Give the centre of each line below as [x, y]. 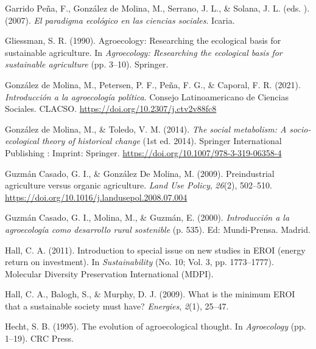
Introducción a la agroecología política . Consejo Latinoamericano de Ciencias [147, 96]
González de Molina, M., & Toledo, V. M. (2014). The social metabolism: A [146, 129]
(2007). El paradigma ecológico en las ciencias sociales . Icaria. [120, 20]
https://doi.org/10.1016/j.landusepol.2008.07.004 [96, 197]
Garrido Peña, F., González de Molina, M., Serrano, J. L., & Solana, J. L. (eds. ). [157, 8]
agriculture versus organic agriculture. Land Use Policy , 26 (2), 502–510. [139, 185]
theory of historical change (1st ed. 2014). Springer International [162, 141]
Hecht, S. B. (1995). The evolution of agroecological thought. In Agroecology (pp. [156, 326]
